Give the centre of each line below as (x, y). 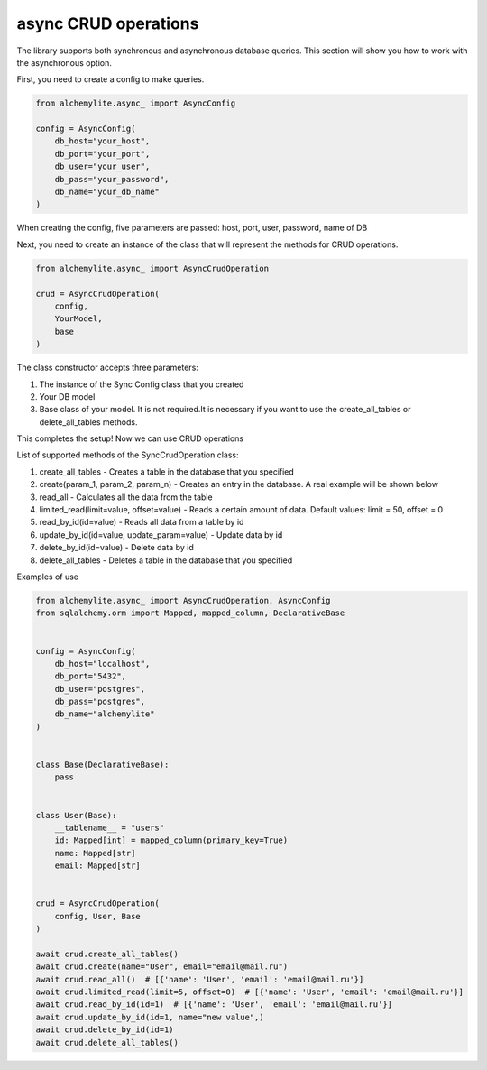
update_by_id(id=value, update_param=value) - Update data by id (161, 535)
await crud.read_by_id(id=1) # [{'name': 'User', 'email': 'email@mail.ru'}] (214, 1005)
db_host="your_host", (102, 141)
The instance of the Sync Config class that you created (142, 384)
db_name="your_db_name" (107, 192)
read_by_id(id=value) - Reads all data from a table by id (142, 522)
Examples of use (47, 577)
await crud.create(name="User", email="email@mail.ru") (162, 967)
